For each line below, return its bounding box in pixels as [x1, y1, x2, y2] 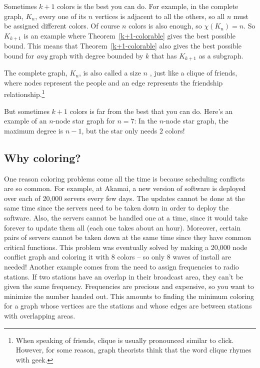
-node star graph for [53, 115, 115, 126]
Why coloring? [4, 149, 81, 165]
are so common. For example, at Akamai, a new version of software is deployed [4, 183, 246, 193]
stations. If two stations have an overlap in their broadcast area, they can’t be [4, 271, 243, 281]
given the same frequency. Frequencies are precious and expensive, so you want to [4, 281, 254, 291]
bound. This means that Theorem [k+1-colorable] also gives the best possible [4, 40, 242, 51]
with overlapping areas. [4, 310, 75, 321]
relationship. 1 [4, 87, 45, 99]
